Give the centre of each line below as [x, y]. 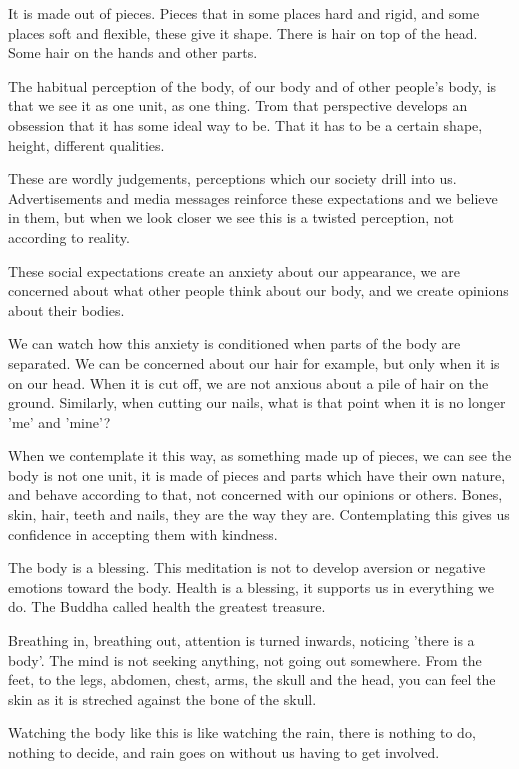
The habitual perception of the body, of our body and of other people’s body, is [252, 85]
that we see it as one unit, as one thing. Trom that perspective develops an [238, 105]
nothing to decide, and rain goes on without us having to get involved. [224, 752]
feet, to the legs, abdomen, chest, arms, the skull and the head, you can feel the [252, 679]
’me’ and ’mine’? [59, 421]
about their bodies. [66, 309]
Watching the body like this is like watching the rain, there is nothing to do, [242, 732]
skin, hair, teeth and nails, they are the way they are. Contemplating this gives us [259, 514]
